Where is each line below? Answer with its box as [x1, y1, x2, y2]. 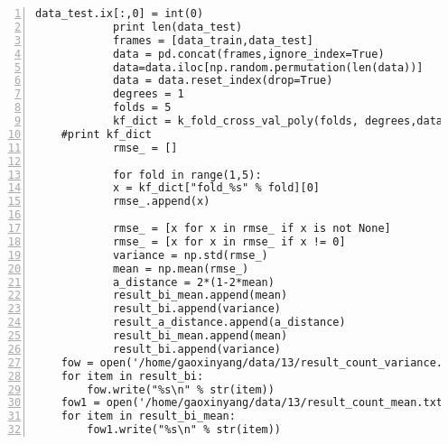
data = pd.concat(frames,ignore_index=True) [112, 47, 385, 60]
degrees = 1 [112, 88, 184, 101]
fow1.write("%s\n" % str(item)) [87, 423, 282, 437]
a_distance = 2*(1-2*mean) [112, 275, 275, 289]
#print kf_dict [61, 127, 152, 141]
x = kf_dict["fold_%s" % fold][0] [112, 181, 320, 195]
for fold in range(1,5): [112, 168, 262, 181]
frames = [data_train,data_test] [112, 33, 313, 47]
